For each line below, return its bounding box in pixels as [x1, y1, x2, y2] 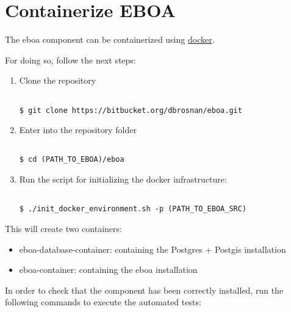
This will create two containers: [5, 222, 122, 235]
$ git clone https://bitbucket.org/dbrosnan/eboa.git [19, 106, 242, 115]
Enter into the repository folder [19, 123, 137, 136]
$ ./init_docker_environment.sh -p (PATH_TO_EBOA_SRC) [19, 205, 247, 214]
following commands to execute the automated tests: [5, 296, 201, 308]
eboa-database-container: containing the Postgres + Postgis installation [19, 242, 286, 255]
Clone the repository [19, 74, 96, 87]
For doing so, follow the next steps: [5, 53, 136, 66]
